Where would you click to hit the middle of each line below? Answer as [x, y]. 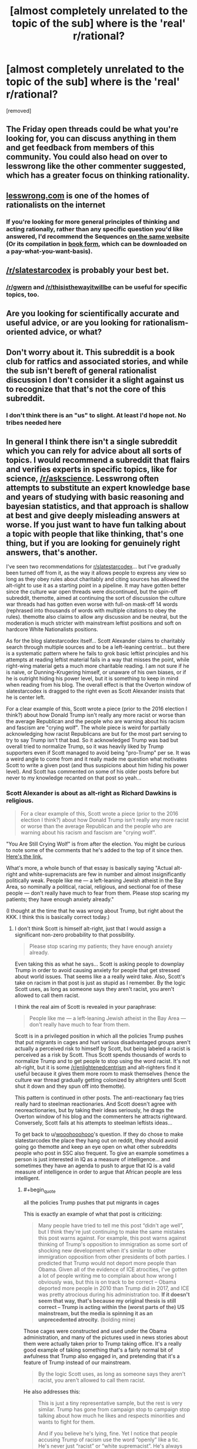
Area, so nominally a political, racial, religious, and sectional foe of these [94, 886]
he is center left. [26, 697]
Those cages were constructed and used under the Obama [95, 1331]
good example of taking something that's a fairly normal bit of [98, 1350]
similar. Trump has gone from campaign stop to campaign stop [114, 1409]
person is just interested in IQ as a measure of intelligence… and [92, 1159]
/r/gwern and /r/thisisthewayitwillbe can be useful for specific [97, 287]
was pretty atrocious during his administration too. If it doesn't [114, 1294]
